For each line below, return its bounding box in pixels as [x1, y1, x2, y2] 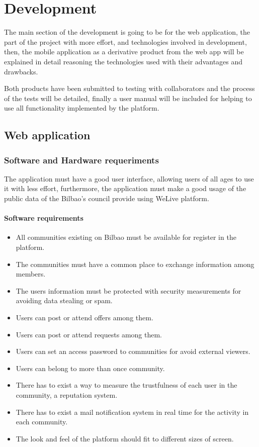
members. [16, 269, 46, 279]
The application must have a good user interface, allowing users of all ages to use [4, 173, 254, 184]
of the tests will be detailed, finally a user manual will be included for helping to [4, 93, 252, 103]
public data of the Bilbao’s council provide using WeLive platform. [4, 193, 209, 204]
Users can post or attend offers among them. [16, 312, 153, 323]
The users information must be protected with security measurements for [16, 285, 241, 296]
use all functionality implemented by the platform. [4, 103, 159, 113]
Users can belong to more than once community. [16, 363, 165, 373]
